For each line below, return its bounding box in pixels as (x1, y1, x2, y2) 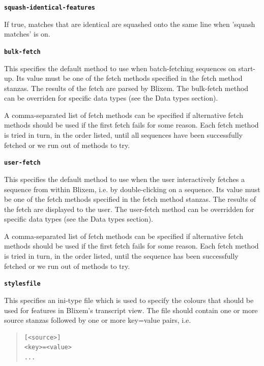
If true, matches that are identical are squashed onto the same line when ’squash (4, 18, 255, 29)
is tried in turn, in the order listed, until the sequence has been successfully (4, 251, 239, 261)
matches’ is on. (4, 28, 50, 39)
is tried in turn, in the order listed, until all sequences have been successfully (4, 130, 243, 140)
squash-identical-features (4, 4, 95, 11)
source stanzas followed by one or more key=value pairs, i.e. (4, 315, 191, 325)
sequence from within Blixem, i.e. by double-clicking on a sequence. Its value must (4, 184, 260, 194)
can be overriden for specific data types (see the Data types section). (4, 93, 218, 103)
